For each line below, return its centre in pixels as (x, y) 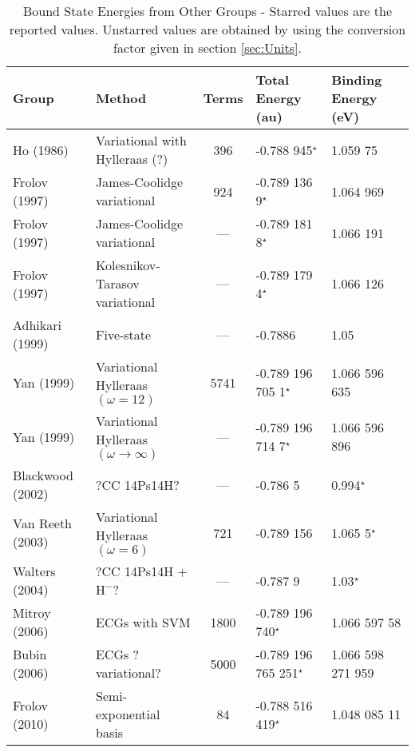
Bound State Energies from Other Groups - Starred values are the (207, 11)
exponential (128, 714)
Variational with (141, 140)
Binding (357, 80)
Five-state (123, 334)
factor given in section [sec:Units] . (207, 48)
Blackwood (43, 475)
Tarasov (117, 283)
